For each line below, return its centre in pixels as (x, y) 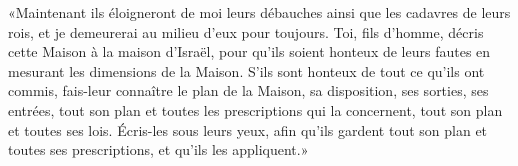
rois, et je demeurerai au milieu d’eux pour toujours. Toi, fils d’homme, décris (246, 31)
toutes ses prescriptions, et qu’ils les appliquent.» (158, 149)
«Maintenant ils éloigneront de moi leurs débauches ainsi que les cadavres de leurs (259, 12)
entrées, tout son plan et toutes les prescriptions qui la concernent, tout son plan (255, 109)
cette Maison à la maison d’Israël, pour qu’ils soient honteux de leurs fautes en (249, 51)
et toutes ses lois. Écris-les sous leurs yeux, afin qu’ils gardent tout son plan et (248, 129)
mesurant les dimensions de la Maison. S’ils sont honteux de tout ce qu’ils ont (246, 70)
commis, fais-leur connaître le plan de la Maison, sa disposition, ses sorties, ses (248, 90)
